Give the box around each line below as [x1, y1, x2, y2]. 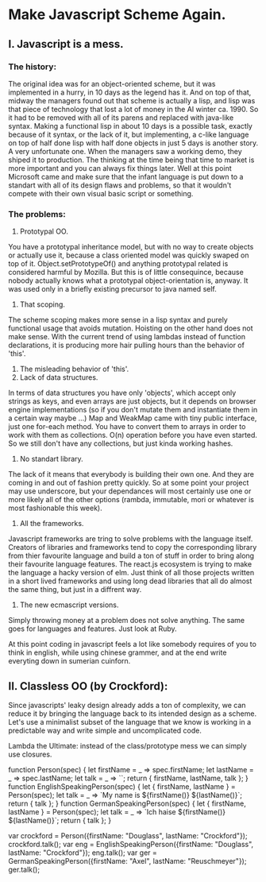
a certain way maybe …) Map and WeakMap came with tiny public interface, [8, 413, 257, 423]
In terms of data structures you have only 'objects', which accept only [8, 388, 237, 398]
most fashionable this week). [8, 503, 102, 513]
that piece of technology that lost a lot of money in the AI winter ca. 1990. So [8, 104, 259, 114]
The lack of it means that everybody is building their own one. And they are [8, 470, 254, 479]
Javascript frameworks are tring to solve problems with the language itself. [8, 534, 253, 544]
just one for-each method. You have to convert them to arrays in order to [8, 422, 246, 431]
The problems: [8, 208, 66, 219]
